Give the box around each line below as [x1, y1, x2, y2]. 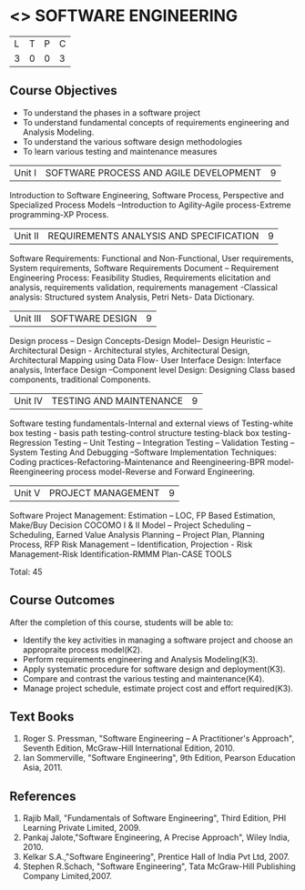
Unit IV [14, 394, 44, 407]
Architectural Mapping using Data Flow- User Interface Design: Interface [9, 354, 282, 365]
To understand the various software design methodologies [22, 136, 243, 147]
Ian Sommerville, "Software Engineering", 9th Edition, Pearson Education [22, 753, 296, 764]
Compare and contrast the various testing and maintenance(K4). [22, 673, 265, 683]
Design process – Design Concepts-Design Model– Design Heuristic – [9, 335, 271, 346]
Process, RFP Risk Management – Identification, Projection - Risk [9, 539, 253, 550]
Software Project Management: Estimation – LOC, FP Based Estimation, [9, 510, 276, 521]
